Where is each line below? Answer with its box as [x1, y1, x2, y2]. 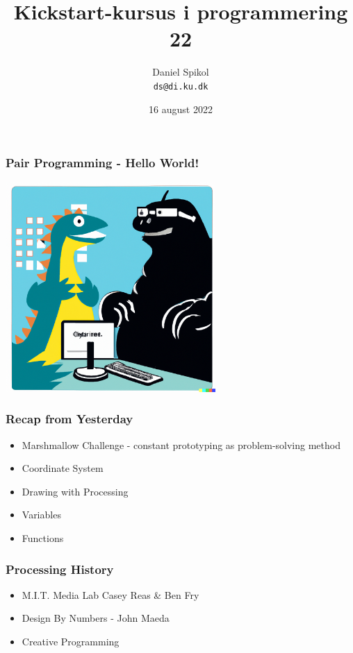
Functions [22, 531, 64, 545]
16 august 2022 [149, 101, 213, 116]
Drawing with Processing [22, 484, 129, 498]
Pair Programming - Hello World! [6, 154, 199, 171]
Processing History [6, 560, 114, 577]
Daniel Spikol [152, 65, 209, 79]
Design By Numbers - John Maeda [22, 611, 170, 625]
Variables [22, 507, 61, 522]
